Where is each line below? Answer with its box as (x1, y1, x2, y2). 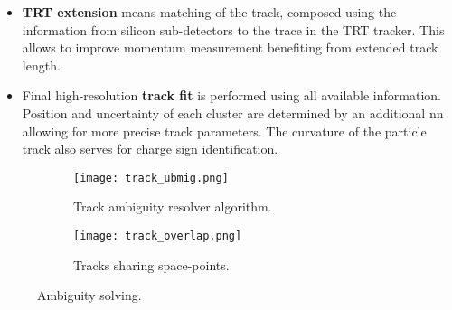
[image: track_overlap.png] (73, 230, 242, 242)
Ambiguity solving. (37, 286, 142, 305)
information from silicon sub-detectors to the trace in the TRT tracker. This (22, 20, 445, 39)
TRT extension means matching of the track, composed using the (22, 3, 397, 21)
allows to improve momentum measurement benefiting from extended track (22, 38, 438, 57)
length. (22, 55, 61, 74)
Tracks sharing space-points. (73, 255, 230, 274)
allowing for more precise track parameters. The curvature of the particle (22, 121, 427, 140)
